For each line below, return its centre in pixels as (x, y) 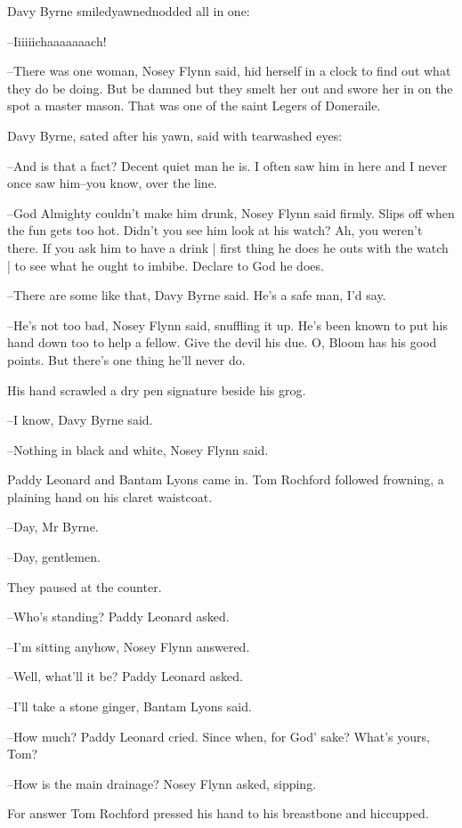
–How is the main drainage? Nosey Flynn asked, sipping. (162, 783)
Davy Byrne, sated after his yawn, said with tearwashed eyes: (175, 135)
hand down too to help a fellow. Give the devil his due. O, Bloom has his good (222, 342)
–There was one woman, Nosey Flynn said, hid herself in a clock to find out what (229, 71)
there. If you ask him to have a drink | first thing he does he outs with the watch (228, 247)
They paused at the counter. (85, 586)
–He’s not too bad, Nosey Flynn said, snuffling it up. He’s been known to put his (227, 325)
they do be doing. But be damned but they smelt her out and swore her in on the (230, 88)
